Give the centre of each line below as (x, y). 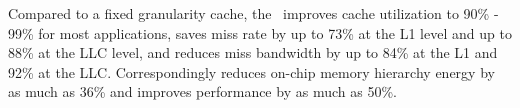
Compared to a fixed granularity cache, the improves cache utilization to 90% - (253, 13)
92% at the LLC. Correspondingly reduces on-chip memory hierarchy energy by (251, 71)
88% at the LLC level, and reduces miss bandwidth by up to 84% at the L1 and (253, 52)
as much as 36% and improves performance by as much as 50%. (202, 91)
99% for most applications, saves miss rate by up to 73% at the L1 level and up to (260, 32)
